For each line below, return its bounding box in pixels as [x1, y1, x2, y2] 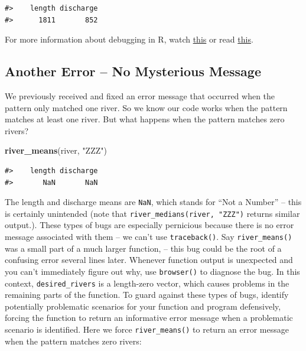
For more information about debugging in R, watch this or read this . [5, 33, 253, 45]
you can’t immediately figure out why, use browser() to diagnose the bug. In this [5, 265, 300, 277]
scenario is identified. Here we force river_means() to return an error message [5, 323, 289, 335]
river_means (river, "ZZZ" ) [5, 144, 107, 157]
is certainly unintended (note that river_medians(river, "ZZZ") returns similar [5, 207, 300, 219]
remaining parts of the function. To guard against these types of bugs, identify [5, 288, 289, 301]
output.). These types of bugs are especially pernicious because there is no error [5, 219, 294, 231]
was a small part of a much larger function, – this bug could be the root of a [5, 242, 282, 254]
